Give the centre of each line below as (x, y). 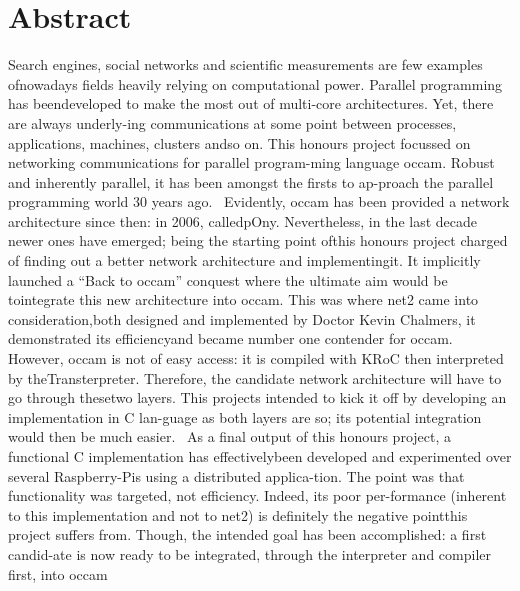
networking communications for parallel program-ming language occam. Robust (251, 162)
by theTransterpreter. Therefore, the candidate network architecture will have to (255, 377)
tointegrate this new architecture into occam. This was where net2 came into (243, 299)
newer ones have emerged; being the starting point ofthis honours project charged (258, 240)
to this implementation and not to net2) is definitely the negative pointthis (238, 514)
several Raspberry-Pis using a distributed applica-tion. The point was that (236, 475)
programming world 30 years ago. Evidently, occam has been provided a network (259, 201)
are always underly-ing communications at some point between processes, (232, 122)
